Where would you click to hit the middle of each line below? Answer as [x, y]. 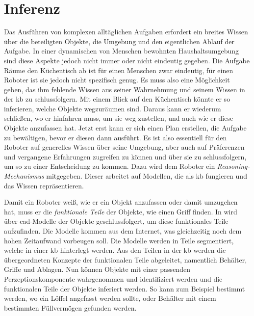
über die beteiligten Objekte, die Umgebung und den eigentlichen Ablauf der [119, 41]
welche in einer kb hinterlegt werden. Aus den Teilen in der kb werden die [115, 250]
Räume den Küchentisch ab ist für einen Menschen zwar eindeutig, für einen [119, 70]
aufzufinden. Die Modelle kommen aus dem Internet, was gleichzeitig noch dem [123, 231]
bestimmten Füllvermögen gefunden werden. [70, 307]
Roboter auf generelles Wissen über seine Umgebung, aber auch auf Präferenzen [124, 147]
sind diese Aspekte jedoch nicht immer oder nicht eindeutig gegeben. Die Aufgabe [127, 60]
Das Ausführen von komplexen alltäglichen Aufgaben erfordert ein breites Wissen [126, 32]
